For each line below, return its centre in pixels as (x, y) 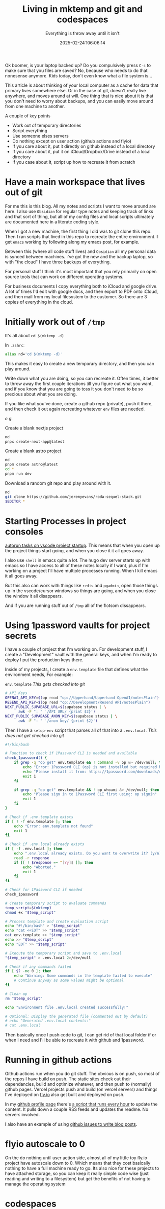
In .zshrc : (15, 345)
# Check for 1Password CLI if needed (44, 890)
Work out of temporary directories (47, 125)
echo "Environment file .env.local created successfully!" (67, 1007)
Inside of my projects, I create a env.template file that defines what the (77, 670)
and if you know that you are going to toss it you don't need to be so (74, 389)
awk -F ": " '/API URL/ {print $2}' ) (57, 711)
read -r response (32, 858)
